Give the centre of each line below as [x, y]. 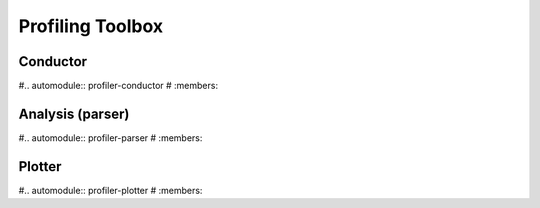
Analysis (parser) [74, 113]
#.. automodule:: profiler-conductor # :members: [118, 86]
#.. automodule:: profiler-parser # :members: [110, 137]
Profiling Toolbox [91, 26]
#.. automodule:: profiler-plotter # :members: [110, 190]
